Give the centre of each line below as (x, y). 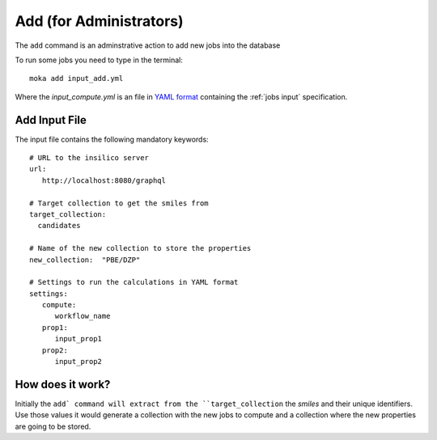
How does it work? (63, 384)
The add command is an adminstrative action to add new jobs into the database (148, 45)
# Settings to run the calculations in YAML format (134, 282)
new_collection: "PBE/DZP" (85, 260)
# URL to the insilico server (89, 158)
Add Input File (51, 120)
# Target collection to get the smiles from (119, 203)
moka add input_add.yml (76, 78)
